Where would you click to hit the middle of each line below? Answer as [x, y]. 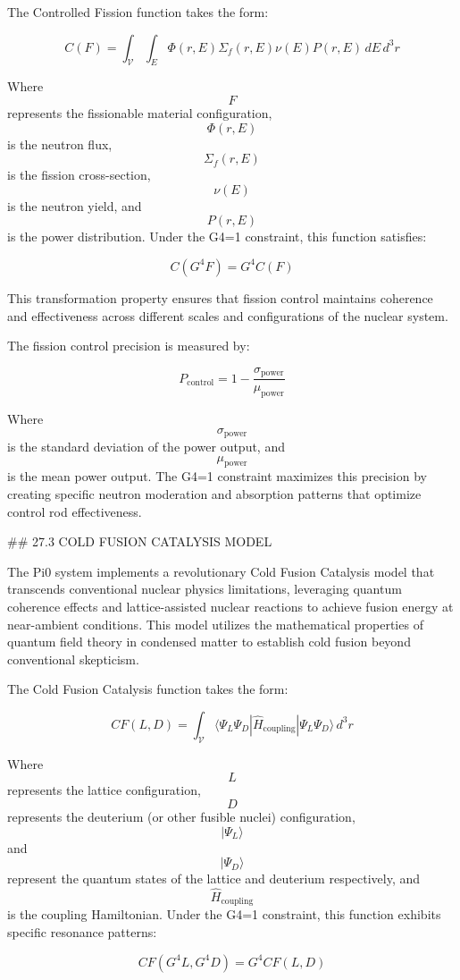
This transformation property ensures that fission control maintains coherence [220, 297]
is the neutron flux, [60, 144]
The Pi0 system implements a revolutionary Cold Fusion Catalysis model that [221, 571]
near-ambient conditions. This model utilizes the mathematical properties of [215, 624]
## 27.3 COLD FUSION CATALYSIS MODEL [140, 541]
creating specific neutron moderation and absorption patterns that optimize [214, 494]
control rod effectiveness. [75, 511]
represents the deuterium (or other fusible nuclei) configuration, [181, 816]
